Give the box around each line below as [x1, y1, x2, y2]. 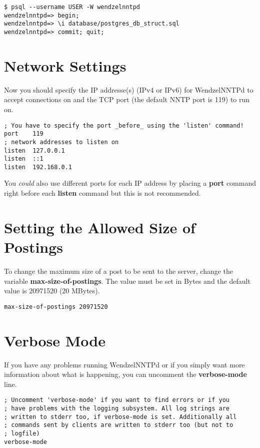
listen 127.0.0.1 [4, 147, 65, 154]
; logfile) [4, 429, 40, 437]
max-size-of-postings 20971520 [4, 303, 108, 310]
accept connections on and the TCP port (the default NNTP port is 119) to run [4, 94, 250, 105]
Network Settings [4, 55, 126, 76]
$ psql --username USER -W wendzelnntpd [4, 4, 140, 11]
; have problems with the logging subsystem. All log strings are [4, 404, 230, 412]
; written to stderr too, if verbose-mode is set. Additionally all [4, 413, 237, 420]
